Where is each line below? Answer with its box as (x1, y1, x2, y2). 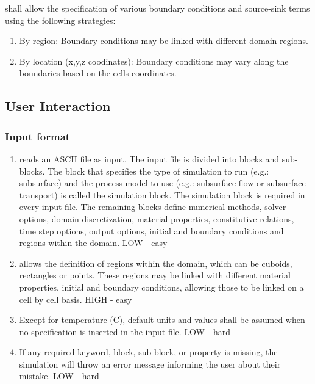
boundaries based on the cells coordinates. (19, 67, 177, 79)
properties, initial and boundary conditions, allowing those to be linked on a (19, 280, 304, 293)
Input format (5, 128, 71, 143)
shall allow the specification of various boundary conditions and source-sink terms (5, 2, 310, 14)
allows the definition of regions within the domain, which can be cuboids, (19, 256, 292, 269)
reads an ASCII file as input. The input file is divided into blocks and (19, 152, 280, 165)
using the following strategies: (5, 13, 116, 26)
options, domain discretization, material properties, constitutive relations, (19, 212, 294, 225)
